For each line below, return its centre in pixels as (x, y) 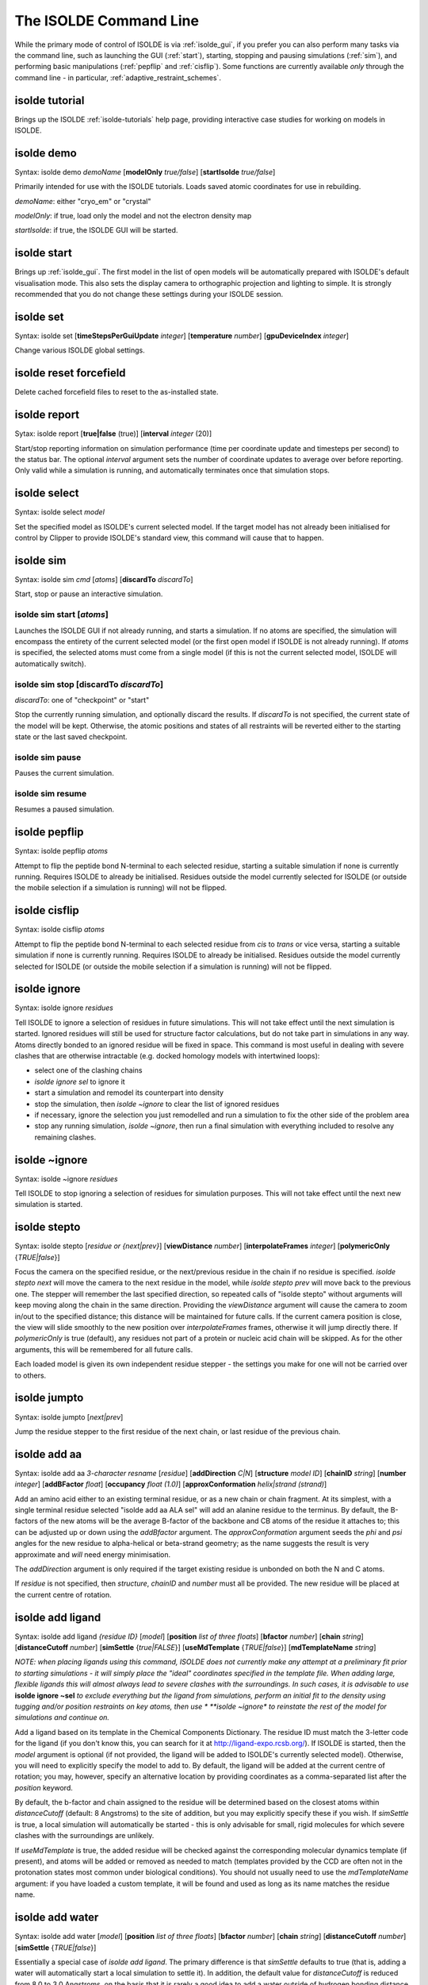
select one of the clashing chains (88, 1070)
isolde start (44, 253)
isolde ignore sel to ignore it (80, 1081)
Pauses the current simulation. (64, 773)
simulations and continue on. (62, 1717)
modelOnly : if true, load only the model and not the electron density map (133, 216)
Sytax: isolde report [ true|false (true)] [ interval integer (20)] (113, 434)
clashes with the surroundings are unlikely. (84, 1836)
